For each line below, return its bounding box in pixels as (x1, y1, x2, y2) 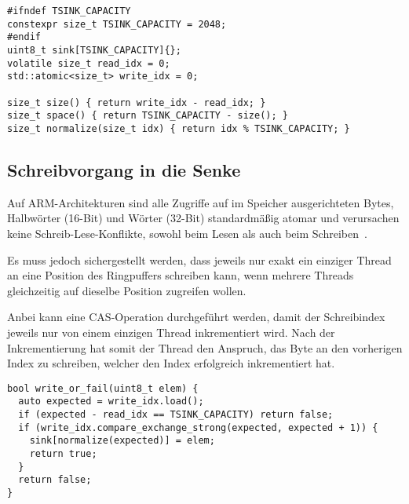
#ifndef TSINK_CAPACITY (7, 5, 131, 16)
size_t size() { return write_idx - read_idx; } (7, 97, 266, 108)
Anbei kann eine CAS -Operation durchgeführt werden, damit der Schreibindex (7, 309, 385, 325)
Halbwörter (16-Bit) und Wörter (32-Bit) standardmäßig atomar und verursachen (7, 210, 400, 226)
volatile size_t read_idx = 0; (7, 57, 170, 69)
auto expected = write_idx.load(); (18, 396, 204, 407)
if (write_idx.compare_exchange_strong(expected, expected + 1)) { (18, 422, 378, 433)
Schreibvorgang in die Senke (7, 157, 241, 181)
